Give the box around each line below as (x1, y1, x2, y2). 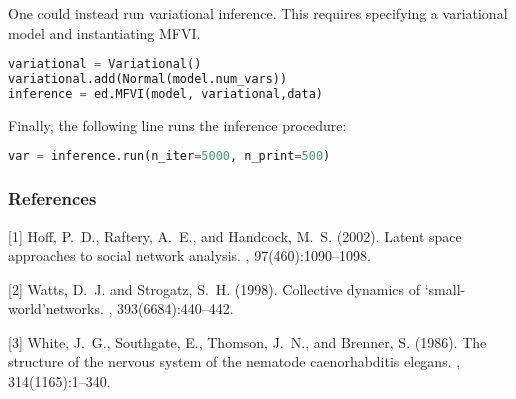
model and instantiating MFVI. (8, 22, 201, 43)
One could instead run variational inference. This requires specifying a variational (8, 3, 508, 23)
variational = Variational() (8, 57, 202, 72)
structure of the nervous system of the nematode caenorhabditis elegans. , (8, 351, 461, 372)
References (8, 186, 97, 211)
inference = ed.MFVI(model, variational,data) (8, 86, 324, 101)
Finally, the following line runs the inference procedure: (8, 114, 347, 135)
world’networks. (8, 298, 104, 319)
